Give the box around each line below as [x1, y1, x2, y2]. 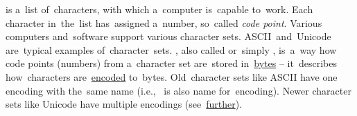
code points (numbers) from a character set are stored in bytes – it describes [6, 56, 337, 70]
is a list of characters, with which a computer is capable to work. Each [6, 2, 313, 16]
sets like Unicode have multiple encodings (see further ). [6, 97, 243, 111]
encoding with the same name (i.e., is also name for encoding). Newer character [6, 83, 351, 97]
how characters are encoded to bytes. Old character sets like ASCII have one [6, 69, 338, 84]
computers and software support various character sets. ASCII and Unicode [6, 29, 331, 43]
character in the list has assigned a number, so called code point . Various [6, 15, 322, 30]
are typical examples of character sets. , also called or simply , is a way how [6, 42, 337, 57]
